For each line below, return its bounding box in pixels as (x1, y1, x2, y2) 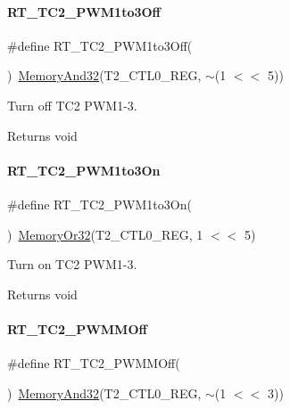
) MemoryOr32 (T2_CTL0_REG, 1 (7, 225, 203, 243)
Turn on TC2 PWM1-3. (7, 255, 137, 274)
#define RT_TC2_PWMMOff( (7, 354, 180, 372)
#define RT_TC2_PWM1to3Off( (7, 36, 193, 54)
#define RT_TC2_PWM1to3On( (7, 194, 192, 213)
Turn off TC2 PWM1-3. (7, 95, 137, 114)
